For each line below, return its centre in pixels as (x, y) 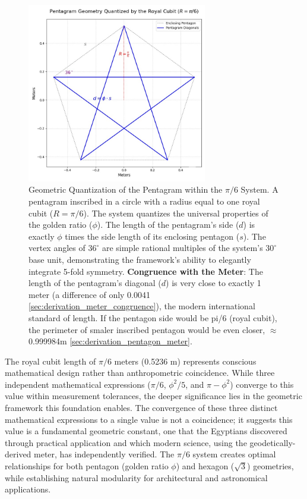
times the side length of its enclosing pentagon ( (152, 236)
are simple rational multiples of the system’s (182, 248)
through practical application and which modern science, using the (126, 442)
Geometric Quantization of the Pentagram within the (126, 189)
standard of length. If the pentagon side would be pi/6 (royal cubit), (153, 317)
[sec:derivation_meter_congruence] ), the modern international (142, 306)
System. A (259, 189)
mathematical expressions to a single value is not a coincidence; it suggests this (149, 419)
